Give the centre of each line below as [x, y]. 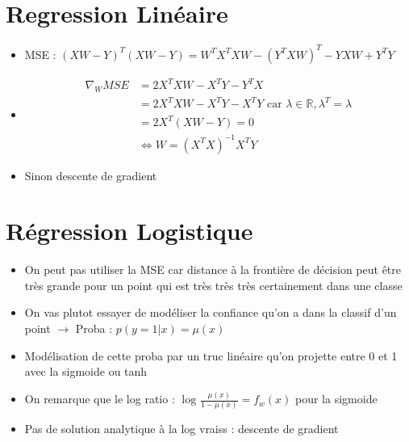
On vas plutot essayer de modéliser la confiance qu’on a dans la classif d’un [211, 312]
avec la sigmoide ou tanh [86, 371]
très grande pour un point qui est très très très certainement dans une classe [213, 285]
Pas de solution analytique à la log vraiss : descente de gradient [182, 429]
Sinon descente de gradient [91, 175]
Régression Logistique [129, 231]
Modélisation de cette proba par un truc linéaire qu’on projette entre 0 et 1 [211, 355]
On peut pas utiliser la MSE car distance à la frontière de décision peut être [213, 269]
